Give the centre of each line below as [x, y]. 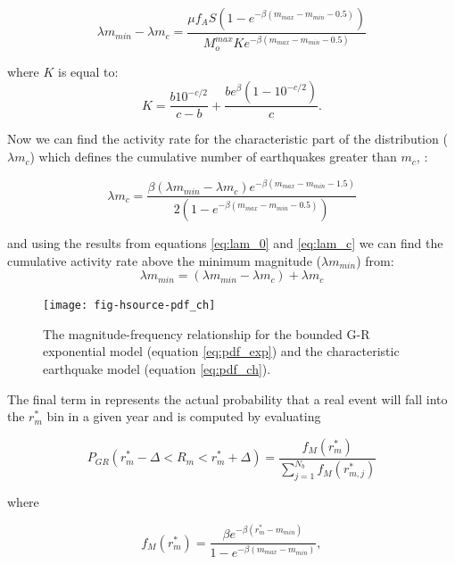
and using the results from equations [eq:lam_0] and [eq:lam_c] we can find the [225, 243]
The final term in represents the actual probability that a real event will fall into [227, 398]
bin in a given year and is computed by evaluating [184, 416]
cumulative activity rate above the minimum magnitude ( [164, 260]
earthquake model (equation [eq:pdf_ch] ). [157, 369]
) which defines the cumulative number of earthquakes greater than [213, 157]
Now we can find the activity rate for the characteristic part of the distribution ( [227, 139]
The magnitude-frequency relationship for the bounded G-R [207, 333]
